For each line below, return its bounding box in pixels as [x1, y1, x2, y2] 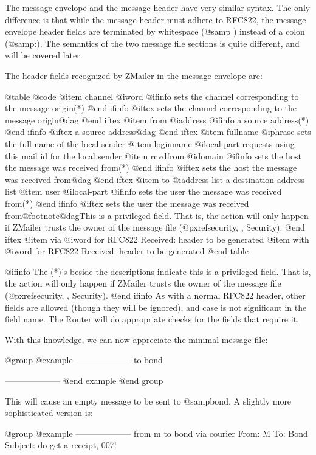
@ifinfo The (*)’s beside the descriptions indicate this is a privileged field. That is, [5, 265, 311, 277]
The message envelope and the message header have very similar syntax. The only [5, 1, 311, 13]
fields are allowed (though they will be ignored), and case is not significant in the [5, 300, 307, 313]
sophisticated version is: [5, 406, 94, 419]
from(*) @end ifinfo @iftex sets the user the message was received [5, 196, 249, 209]
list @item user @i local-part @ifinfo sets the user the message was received [5, 185, 282, 198]
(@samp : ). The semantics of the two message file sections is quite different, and [5, 36, 300, 49]
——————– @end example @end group [5, 374, 163, 387]
